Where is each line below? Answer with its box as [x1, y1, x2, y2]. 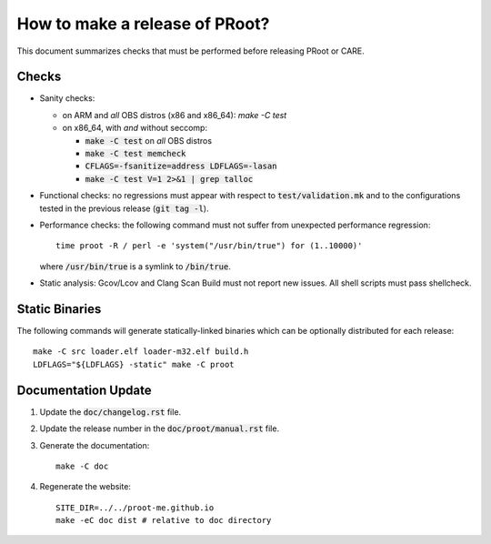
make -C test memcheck [85, 148, 186, 159]
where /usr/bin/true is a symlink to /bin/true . [39, 260, 231, 272]
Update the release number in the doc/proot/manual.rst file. [39, 423, 280, 434]
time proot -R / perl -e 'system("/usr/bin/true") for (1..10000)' [55, 241, 363, 251]
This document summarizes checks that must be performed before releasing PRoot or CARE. [16, 45, 366, 56]
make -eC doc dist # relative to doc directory [55, 515, 272, 526]
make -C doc [55, 460, 109, 471]
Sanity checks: [39, 93, 95, 104]
